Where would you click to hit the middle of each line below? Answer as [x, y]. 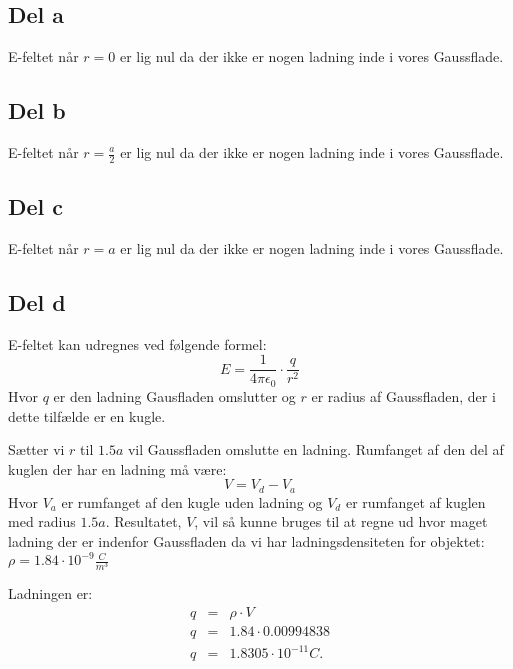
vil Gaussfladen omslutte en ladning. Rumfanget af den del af [315, 449]
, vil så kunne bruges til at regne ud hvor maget [341, 521]
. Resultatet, [143, 521]
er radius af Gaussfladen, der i [403, 395]
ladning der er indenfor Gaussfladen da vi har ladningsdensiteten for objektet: [246, 540]
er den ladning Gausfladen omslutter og [174, 395]
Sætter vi [36, 449]
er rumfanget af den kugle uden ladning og [192, 501]
